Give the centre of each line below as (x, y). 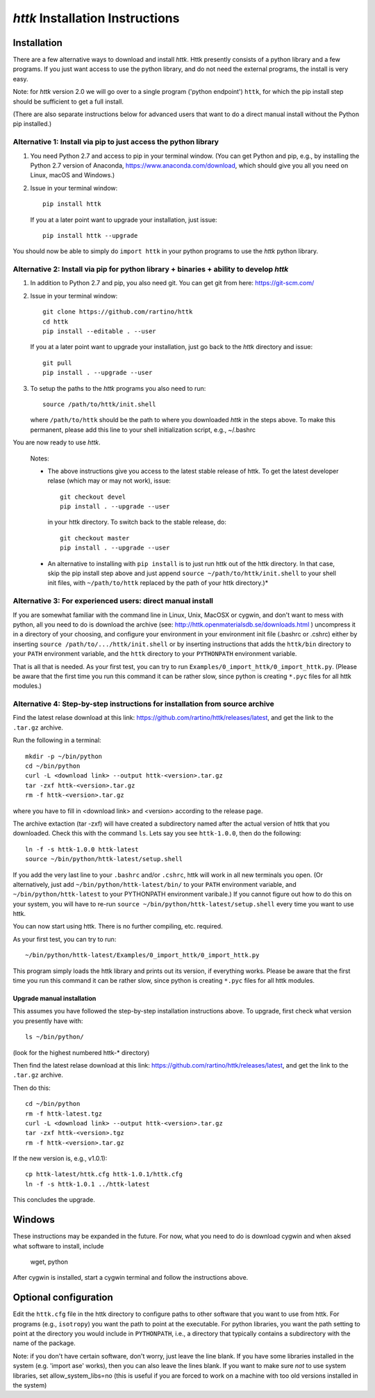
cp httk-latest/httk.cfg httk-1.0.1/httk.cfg (104, 1174)
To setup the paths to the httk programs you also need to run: (118, 388)
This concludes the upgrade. (54, 1200)
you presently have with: (48, 1021)
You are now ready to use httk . (57, 442)
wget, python (49, 1262)
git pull (57, 363)
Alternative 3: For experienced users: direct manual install (113, 601)
